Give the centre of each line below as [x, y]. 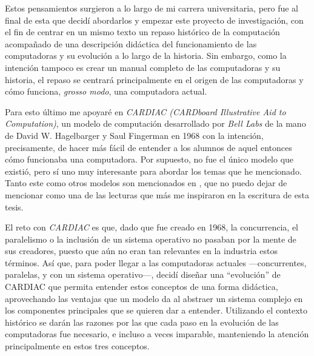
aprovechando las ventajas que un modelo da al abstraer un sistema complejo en [154, 298]
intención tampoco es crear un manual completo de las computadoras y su [143, 67]
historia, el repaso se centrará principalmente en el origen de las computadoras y [154, 79]
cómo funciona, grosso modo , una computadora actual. [106, 91]
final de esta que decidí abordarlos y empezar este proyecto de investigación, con [154, 20]
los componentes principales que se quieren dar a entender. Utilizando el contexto [156, 310]
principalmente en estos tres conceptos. [77, 346]
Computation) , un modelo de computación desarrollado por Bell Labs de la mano [155, 123]
